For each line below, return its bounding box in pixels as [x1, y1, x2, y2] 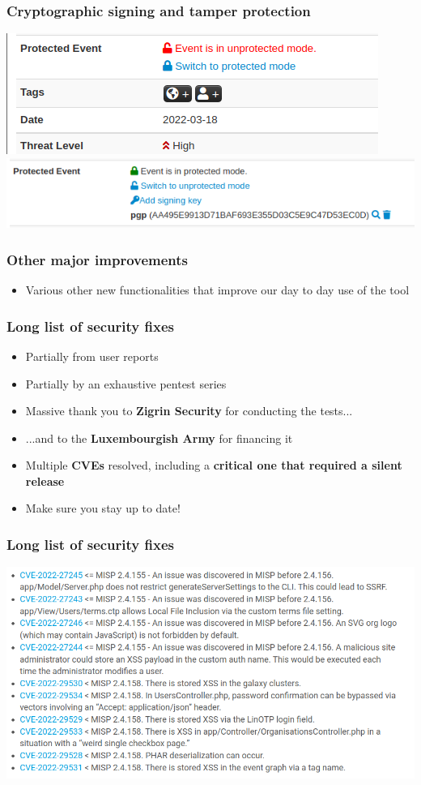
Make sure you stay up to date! [25, 500, 181, 517]
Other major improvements [6, 249, 189, 269]
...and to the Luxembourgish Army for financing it [25, 429, 293, 446]
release [25, 472, 65, 489]
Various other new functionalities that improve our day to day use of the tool [25, 281, 410, 298]
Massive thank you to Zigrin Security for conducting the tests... [25, 402, 353, 419]
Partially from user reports [25, 347, 159, 364]
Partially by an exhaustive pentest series [25, 375, 227, 392]
